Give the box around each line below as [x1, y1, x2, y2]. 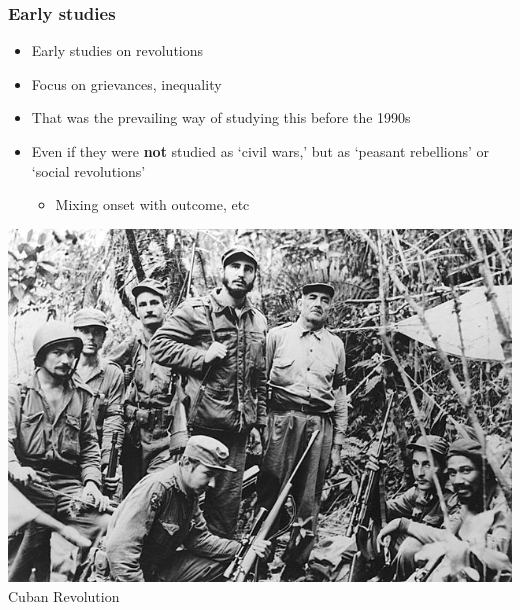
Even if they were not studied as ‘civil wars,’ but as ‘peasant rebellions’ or [31, 141, 490, 161]
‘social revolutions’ [31, 160, 146, 181]
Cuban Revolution [8, 585, 120, 606]
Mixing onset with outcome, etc [55, 194, 250, 215]
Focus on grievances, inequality [31, 73, 222, 94]
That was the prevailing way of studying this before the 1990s [31, 107, 411, 128]
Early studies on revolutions [31, 40, 204, 61]
